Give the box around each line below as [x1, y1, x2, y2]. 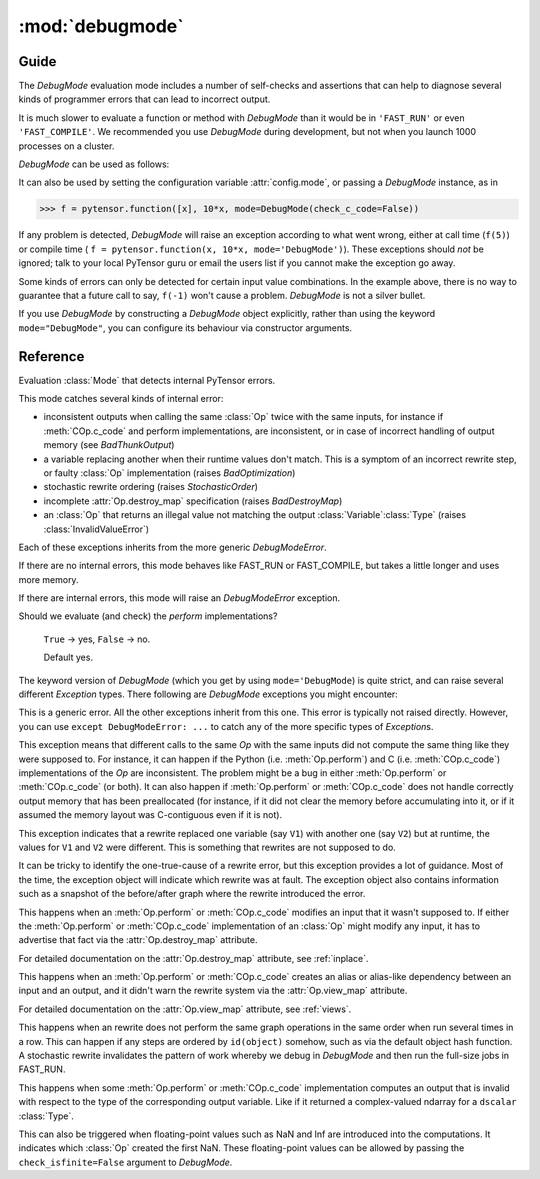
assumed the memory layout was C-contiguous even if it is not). [18, 809, 283, 821]
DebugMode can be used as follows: [18, 158, 170, 170]
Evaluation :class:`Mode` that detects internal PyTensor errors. [18, 374, 276, 386]
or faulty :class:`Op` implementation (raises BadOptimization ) [43, 466, 296, 479]
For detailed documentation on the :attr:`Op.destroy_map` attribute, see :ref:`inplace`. [18, 952, 369, 964]
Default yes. [43, 651, 94, 664]
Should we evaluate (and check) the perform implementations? [18, 610, 278, 622]
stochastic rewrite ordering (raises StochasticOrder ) [43, 481, 259, 493]
